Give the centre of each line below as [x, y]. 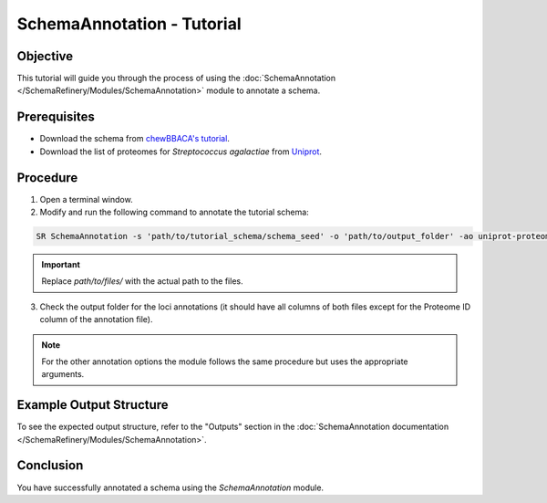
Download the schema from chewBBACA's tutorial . [134, 139]
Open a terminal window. [86, 199]
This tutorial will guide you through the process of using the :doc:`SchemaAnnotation [176, 79]
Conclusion [50, 466]
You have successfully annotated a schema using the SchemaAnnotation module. [170, 487]
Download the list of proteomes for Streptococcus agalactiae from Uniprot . [181, 152]
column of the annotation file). [96, 320]
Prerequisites [56, 117]
